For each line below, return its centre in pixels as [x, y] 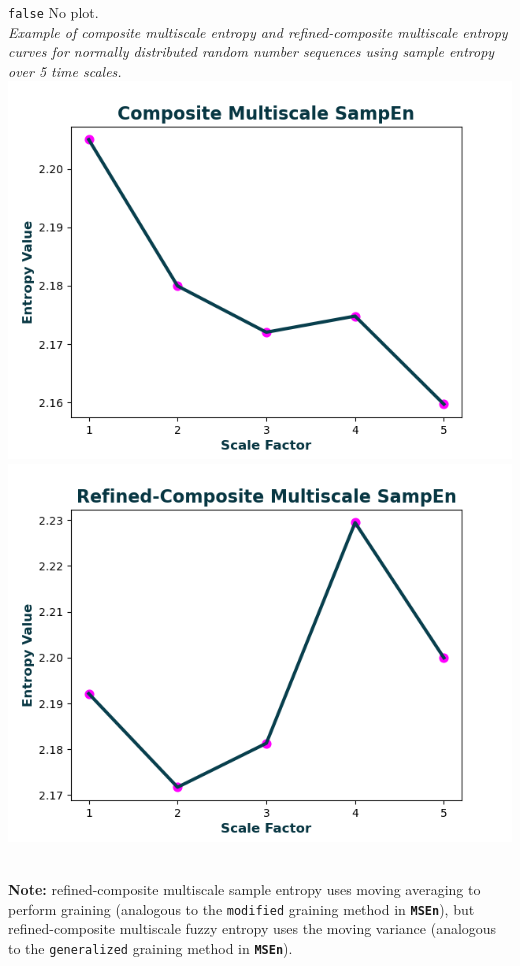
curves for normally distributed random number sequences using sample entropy [251, 51]
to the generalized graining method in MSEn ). [150, 948]
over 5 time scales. [65, 70]
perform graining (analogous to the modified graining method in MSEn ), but [241, 908]
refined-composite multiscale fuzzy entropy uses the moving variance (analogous [252, 928]
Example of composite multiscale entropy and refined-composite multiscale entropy [258, 31]
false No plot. [53, 12]
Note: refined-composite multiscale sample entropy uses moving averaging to [244, 889]
